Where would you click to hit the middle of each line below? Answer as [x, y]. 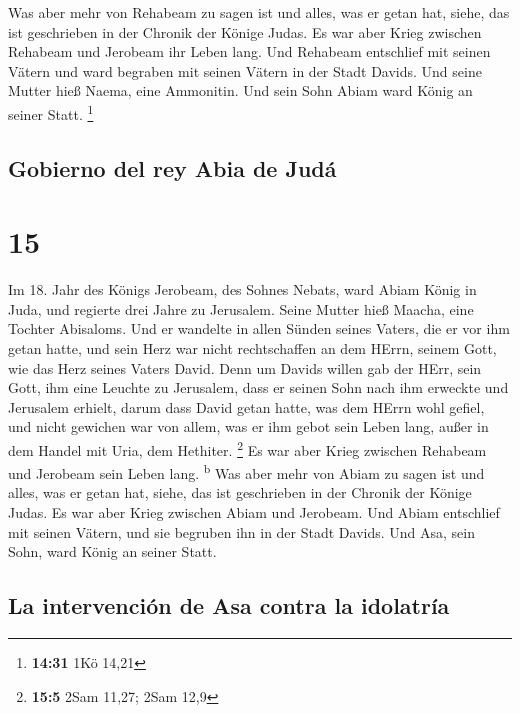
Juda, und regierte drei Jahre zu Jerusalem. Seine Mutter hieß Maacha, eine [241, 308]
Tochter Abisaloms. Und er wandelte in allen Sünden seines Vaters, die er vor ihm [259, 328]
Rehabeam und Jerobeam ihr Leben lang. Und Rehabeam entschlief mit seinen [249, 51]
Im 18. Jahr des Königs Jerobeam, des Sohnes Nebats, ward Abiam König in [242, 289]
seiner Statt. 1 [51, 112]
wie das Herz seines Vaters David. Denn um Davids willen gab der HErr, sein [245, 367]
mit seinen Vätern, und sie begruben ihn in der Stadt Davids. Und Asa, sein [242, 531]
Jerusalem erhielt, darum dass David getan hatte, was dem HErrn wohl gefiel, [246, 406]
